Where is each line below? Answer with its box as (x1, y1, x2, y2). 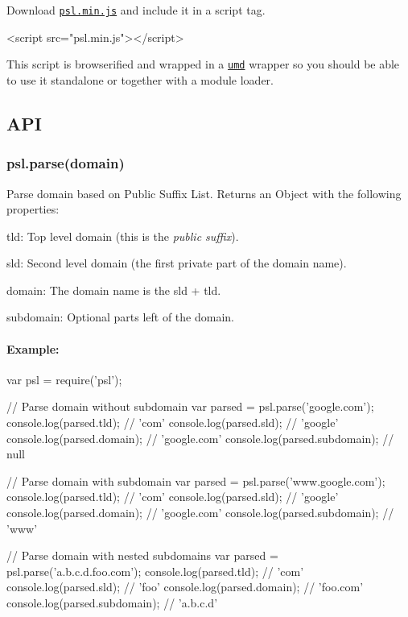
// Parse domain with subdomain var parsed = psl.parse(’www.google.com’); (6, 472, 385, 489)
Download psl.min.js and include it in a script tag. (6, 2, 266, 18)
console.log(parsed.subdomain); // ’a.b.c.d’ (6, 594, 218, 611)
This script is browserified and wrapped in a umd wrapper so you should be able (6, 56, 400, 72)
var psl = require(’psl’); (6, 371, 122, 387)
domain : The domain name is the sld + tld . (6, 281, 221, 298)
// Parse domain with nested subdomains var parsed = (6, 547, 278, 564)
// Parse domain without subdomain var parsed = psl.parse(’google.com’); (6, 398, 374, 415)
